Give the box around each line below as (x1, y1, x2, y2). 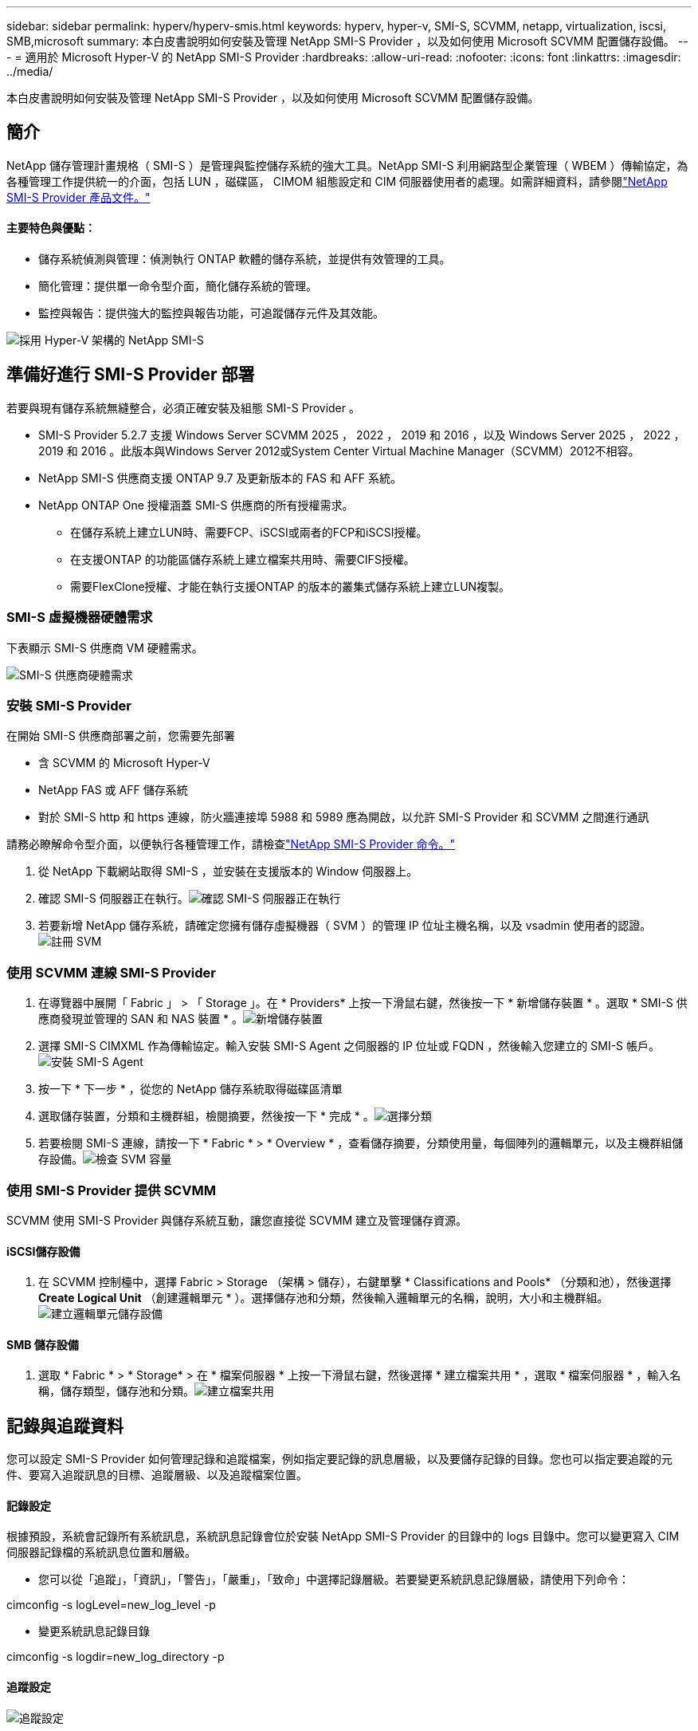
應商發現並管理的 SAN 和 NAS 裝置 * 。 (38, 1012, 244, 1026)
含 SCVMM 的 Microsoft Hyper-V (38, 756, 210, 770)
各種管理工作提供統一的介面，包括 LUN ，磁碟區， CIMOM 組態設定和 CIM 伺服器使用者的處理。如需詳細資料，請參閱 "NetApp (6, 174, 668, 188)
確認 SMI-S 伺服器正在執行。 (38, 891, 189, 906)
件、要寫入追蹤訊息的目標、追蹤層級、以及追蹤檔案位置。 (6, 1468, 308, 1482)
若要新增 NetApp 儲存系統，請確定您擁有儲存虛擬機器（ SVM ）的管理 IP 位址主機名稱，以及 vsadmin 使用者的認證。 (38, 919, 652, 933)
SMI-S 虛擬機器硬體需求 (6, 609, 153, 626)
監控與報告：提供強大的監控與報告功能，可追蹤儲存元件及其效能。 (38, 306, 384, 321)
